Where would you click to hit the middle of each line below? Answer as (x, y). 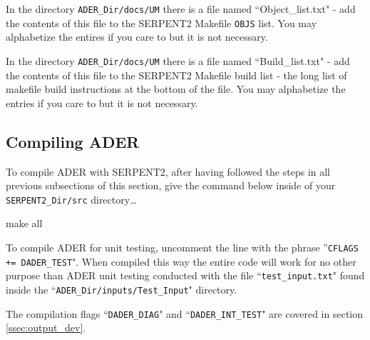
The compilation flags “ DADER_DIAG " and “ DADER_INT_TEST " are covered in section (185, 313)
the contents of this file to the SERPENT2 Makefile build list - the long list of (176, 75)
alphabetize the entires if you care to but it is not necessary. (137, 37)
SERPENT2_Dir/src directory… (71, 199)
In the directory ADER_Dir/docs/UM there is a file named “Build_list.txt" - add (178, 60)
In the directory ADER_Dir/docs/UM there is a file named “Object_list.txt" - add (181, 9)
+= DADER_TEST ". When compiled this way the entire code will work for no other (181, 261)
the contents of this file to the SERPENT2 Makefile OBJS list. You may (161, 22)
